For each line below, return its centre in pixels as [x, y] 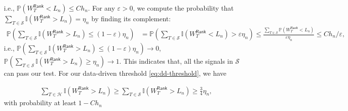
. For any [102, 8]
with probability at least [40, 103]
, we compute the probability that [183, 8]
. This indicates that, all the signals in [176, 61]
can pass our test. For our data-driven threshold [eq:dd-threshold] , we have [115, 73]
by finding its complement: [131, 18]
